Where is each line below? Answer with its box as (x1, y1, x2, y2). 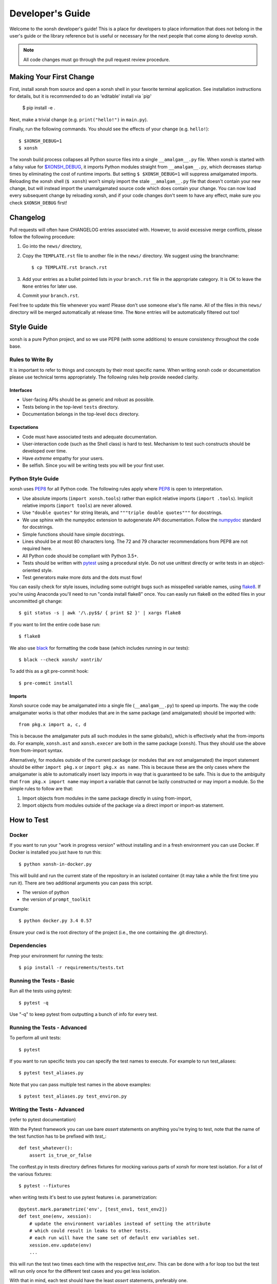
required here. (22, 545, 52, 552)
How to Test (9, 816, 49, 824)
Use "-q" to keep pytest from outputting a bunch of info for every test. (9, 1011, 158, 1017)
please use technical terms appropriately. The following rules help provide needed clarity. (9, 374, 199, 380)
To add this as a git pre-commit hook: (9, 668, 89, 674)
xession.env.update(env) (29, 1242, 92, 1248)
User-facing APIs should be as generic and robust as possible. (22, 396, 155, 403)
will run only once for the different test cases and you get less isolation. (9, 1268, 161, 1274)
